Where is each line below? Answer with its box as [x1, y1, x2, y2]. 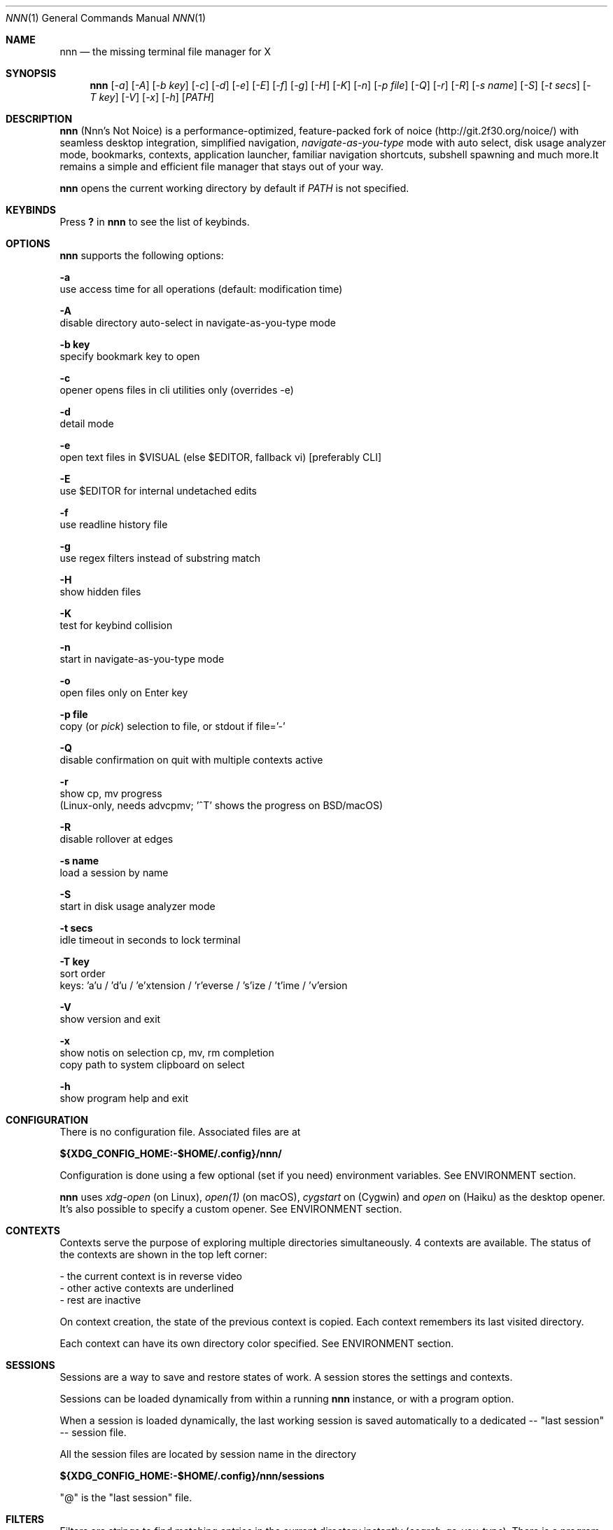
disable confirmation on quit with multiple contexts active [59, 754, 323, 766]
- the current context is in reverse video [59, 1270, 243, 1282]
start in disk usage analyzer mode [59, 900, 216, 912]
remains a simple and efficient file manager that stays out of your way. [59, 160, 383, 172]
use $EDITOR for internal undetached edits [59, 485, 257, 497]
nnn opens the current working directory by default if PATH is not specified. [59, 182, 409, 194]
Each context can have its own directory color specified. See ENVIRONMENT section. [59, 1337, 454, 1349]
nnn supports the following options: [59, 249, 224, 261]
